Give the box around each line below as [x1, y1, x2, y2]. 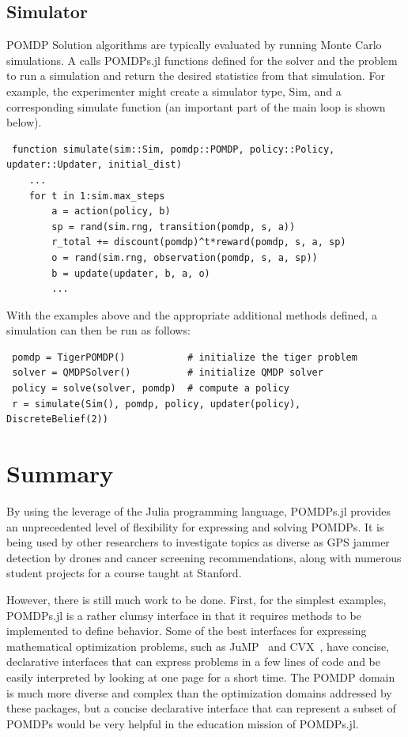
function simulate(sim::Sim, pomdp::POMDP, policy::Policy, [12, 143, 335, 155]
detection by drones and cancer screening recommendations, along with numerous [6, 549, 402, 565]
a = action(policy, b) [51, 206, 171, 217]
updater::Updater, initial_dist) [6, 159, 182, 171]
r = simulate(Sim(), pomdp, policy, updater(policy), [12, 398, 301, 410]
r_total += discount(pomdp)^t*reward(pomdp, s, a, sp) [51, 236, 346, 248]
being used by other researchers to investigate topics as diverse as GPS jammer [6, 534, 390, 550]
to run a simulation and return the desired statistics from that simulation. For [6, 67, 385, 84]
